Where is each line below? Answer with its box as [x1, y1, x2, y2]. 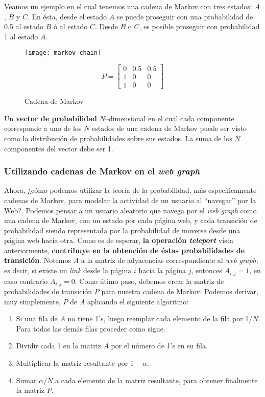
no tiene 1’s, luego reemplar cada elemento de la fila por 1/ [67, 313, 253, 324]
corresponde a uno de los [4, 123, 82, 134]
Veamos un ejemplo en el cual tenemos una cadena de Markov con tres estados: [4, 1, 252, 11]
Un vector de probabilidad [4, 113, 97, 123]
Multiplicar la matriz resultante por [16, 357, 128, 368]
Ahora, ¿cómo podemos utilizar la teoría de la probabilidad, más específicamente [4, 185, 257, 195]
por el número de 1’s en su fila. [111, 340, 208, 351]
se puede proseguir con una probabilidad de [116, 11, 253, 21]
